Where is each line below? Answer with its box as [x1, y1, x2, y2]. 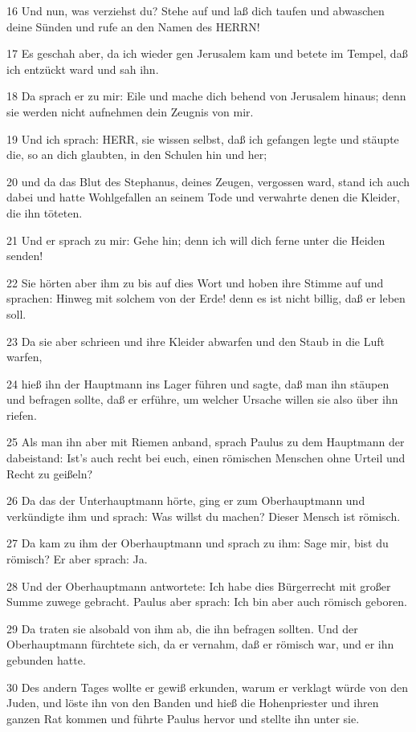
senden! [6, 247, 43, 264]
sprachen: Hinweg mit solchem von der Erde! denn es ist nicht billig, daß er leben [6, 290, 406, 307]
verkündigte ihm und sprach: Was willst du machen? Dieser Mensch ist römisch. [6, 507, 401, 524]
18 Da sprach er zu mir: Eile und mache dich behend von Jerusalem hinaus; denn [6, 87, 406, 104]
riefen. [6, 406, 37, 423]
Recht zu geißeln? [6, 465, 93, 482]
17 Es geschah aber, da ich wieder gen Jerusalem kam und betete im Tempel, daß [6, 45, 408, 62]
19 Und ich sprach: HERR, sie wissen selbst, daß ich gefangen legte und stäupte [6, 130, 399, 147]
